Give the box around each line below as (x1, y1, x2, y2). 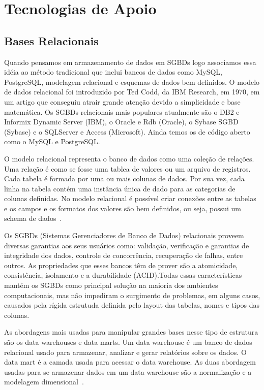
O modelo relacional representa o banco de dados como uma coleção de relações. (4, 153, 254, 164)
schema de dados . (4, 213, 62, 223)
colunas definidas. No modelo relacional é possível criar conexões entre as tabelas (4, 193, 256, 204)
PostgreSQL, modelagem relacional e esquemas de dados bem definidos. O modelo (4, 76, 260, 87)
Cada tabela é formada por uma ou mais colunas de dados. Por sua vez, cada (4, 173, 245, 184)
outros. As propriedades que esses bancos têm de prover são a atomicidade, (4, 259, 238, 270)
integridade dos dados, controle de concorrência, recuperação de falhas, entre (4, 250, 243, 261)
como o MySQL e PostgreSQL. (4, 136, 100, 147)
